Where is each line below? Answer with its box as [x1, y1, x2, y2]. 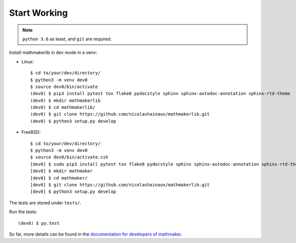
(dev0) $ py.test [18, 220, 60, 226]
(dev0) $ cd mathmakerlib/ [30, 105, 96, 110]
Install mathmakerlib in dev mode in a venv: [9, 50, 97, 56]
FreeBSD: [21, 129, 41, 135]
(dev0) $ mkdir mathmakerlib [30, 97, 101, 103]
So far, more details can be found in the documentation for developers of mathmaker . [9, 231, 183, 237]
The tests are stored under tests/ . [9, 200, 81, 206]
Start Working [9, 7, 68, 18]
